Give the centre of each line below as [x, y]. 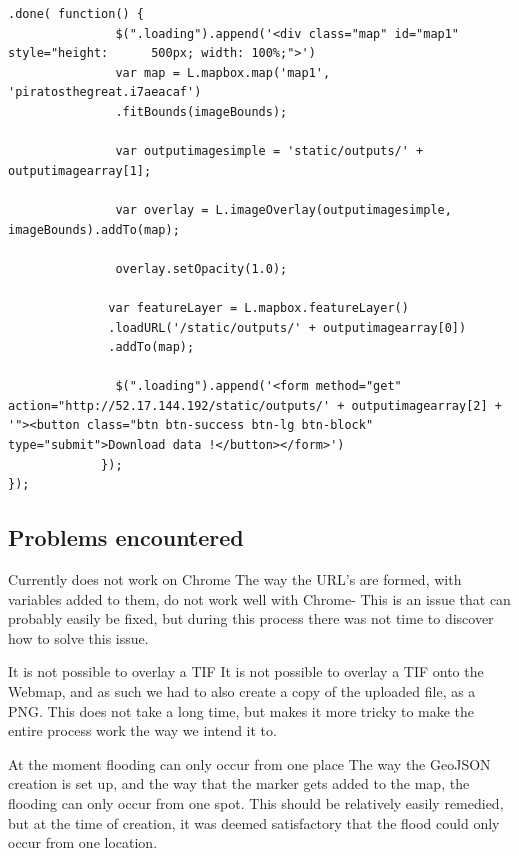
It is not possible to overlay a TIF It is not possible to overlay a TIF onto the [246, 671]
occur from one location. [83, 842]
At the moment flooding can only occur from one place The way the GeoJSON [249, 763]
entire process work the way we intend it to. [142, 730]
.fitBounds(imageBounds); [201, 111]
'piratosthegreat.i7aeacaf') [105, 92]
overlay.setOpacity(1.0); [201, 268]
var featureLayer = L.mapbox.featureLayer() [258, 307]
